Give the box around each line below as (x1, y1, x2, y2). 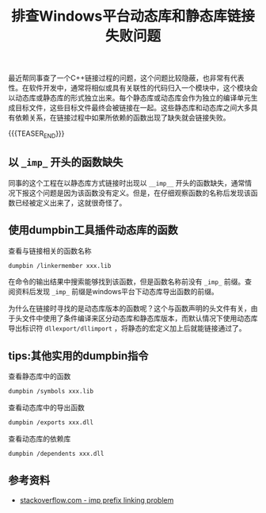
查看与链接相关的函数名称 (8, 246, 92, 255)
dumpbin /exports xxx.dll (8, 419, 93, 427)
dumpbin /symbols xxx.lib (8, 388, 93, 396)
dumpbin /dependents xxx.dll (8, 450, 104, 458)
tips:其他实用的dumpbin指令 (8, 349, 149, 362)
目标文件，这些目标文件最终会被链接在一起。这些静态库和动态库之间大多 (14, 103, 251, 113)
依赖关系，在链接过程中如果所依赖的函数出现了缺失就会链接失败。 (14, 113, 230, 123)
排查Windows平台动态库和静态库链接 (11, 7, 255, 25)
